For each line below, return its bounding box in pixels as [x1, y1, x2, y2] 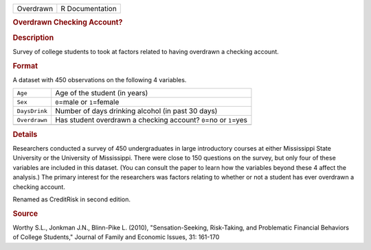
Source [12, 209, 38, 218]
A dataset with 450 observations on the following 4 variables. [12, 75, 187, 84]
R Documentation [60, 4, 117, 13]
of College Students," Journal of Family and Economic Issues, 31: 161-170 [12, 233, 220, 241]
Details [12, 129, 38, 139]
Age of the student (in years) [55, 88, 148, 98]
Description [12, 33, 54, 42]
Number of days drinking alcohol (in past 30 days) [55, 106, 218, 116]
